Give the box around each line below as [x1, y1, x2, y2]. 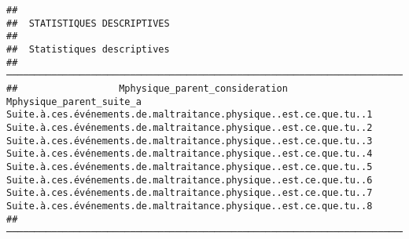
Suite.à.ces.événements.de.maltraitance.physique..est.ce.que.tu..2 [6, 121, 373, 133]
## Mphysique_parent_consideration [6, 82, 288, 94]
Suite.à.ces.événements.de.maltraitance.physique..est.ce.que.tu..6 [6, 174, 373, 186]
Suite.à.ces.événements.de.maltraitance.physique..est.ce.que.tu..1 [6, 109, 373, 121]
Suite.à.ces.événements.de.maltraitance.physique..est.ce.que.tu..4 [6, 148, 373, 160]
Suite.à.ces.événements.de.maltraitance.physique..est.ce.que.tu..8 [6, 200, 373, 212]
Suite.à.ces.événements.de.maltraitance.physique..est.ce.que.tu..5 [6, 161, 373, 172]
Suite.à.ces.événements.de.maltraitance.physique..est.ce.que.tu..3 [6, 135, 373, 147]
